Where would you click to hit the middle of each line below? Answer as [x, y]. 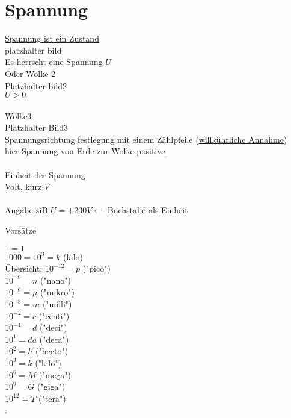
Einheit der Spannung [45, 174]
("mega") [55, 374]
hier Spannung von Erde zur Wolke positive [85, 151]
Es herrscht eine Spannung [54, 62]
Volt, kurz [23, 186]
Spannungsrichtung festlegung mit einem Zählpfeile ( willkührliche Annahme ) [146, 139]
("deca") [54, 339]
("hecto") [52, 351]
